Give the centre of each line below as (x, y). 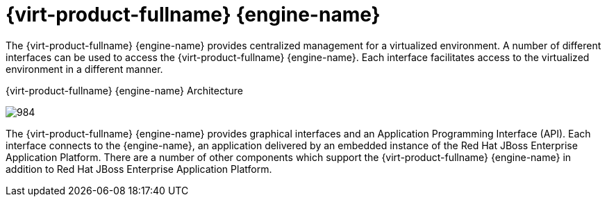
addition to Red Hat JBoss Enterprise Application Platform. (139, 169)
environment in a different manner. (84, 69)
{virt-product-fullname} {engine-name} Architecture (125, 90)
